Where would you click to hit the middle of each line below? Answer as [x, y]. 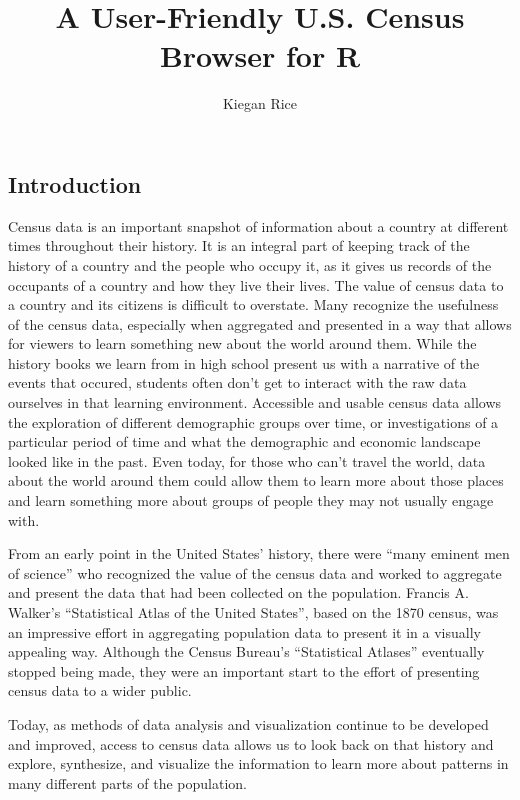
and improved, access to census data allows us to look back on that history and [251, 743]
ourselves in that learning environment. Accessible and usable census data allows [255, 402]
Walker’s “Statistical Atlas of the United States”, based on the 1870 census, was [253, 612]
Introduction [75, 183]
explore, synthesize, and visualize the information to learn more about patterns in [258, 763]
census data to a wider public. [100, 690]
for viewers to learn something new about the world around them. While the [242, 343]
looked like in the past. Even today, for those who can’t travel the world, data [247, 460]
